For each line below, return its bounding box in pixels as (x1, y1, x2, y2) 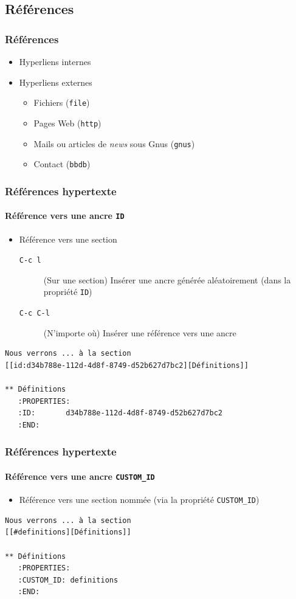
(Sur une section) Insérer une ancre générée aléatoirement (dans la (43, 273, 291, 286)
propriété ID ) (43, 285, 92, 298)
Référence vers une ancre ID (5, 209, 125, 222)
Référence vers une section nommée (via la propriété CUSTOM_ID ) (19, 493, 260, 506)
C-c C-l (19, 309, 50, 318)
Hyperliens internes (19, 55, 91, 68)
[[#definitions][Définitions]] (5, 528, 131, 537)
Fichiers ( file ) (33, 96, 90, 109)
